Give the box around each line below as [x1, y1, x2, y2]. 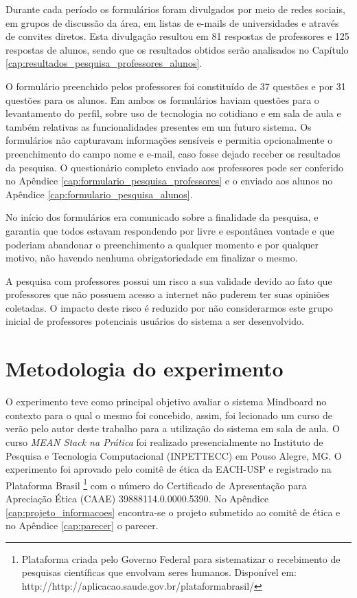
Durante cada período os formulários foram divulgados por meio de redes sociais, [5, 2, 345, 16]
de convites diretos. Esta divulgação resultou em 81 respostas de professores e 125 [5, 29, 349, 43]
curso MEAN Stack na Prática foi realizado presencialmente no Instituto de [5, 434, 323, 449]
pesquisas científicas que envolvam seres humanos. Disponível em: [21, 565, 297, 579]
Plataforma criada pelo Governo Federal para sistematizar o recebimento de [21, 551, 341, 566]
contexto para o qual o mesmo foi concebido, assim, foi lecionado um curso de [5, 407, 332, 422]
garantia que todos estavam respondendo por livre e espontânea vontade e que [5, 223, 334, 237]
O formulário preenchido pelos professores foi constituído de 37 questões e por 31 [5, 78, 346, 93]
